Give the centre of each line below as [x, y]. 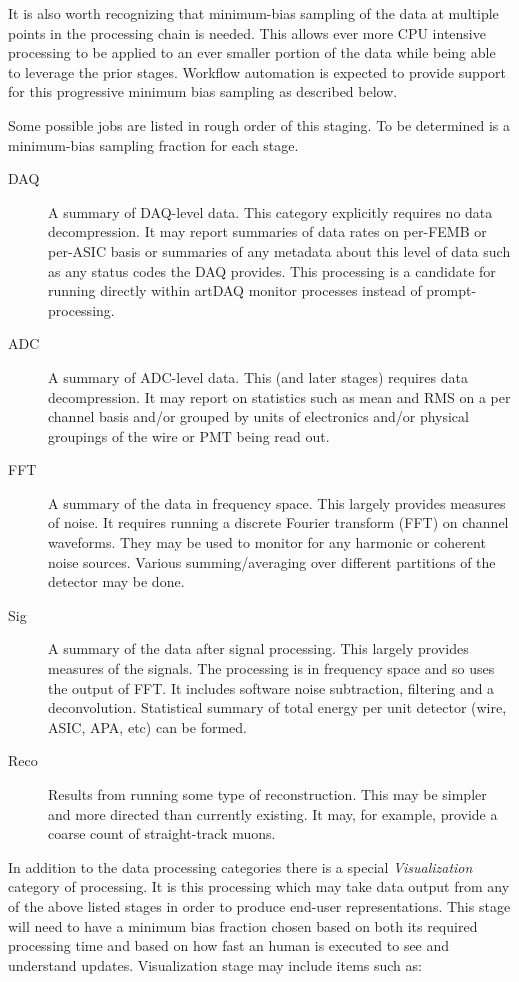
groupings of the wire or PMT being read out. [189, 435]
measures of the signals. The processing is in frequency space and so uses [271, 668]
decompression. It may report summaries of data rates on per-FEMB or [267, 231]
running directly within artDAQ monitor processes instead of [235, 290]
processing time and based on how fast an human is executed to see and [229, 945]
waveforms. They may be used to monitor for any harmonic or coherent [267, 542]
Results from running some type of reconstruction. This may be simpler [267, 794]
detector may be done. [116, 581]
